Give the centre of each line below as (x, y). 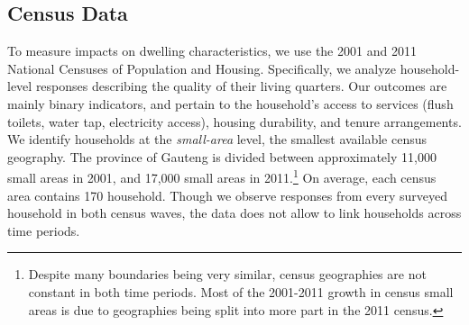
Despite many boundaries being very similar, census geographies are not (227, 274)
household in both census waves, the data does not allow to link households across (234, 213)
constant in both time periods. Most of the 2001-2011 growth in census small (241, 291)
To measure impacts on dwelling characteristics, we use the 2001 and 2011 (212, 51)
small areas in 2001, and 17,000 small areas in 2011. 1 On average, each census (222, 176)
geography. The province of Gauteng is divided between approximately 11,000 (222, 156)
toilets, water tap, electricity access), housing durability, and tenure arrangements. (234, 121)
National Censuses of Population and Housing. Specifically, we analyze (202, 68)
